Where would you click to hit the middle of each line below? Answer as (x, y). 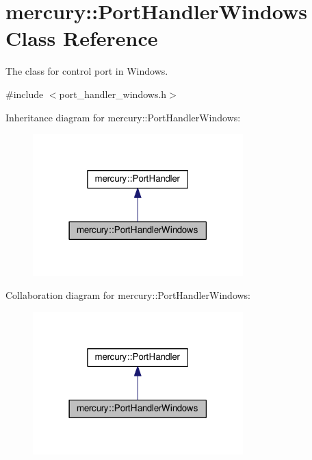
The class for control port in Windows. (87, 71)
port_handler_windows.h (113, 94)
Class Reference (82, 38)
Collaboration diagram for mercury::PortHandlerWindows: (128, 295)
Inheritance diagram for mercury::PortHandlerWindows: (123, 117)
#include (25, 94)
